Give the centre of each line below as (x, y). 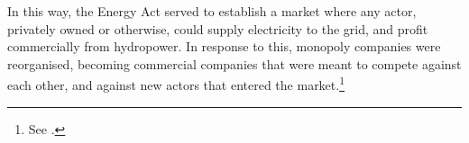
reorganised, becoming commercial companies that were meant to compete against (234, 63)
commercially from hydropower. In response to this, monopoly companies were (224, 46)
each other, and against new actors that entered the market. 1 (176, 84)
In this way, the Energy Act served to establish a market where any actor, (212, 11)
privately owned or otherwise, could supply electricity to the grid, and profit (218, 28)
